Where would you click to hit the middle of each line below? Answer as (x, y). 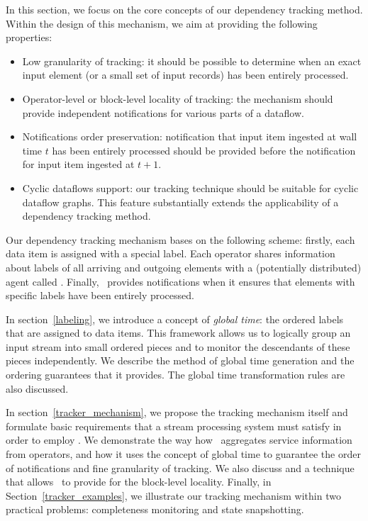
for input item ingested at (78, 164)
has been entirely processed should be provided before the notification (204, 150)
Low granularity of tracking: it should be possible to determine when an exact (192, 61)
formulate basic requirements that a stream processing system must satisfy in (174, 426)
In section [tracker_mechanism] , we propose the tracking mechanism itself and (177, 412)
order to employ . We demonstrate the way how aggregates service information (179, 440)
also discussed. (37, 388)
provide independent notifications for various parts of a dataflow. (163, 112)
